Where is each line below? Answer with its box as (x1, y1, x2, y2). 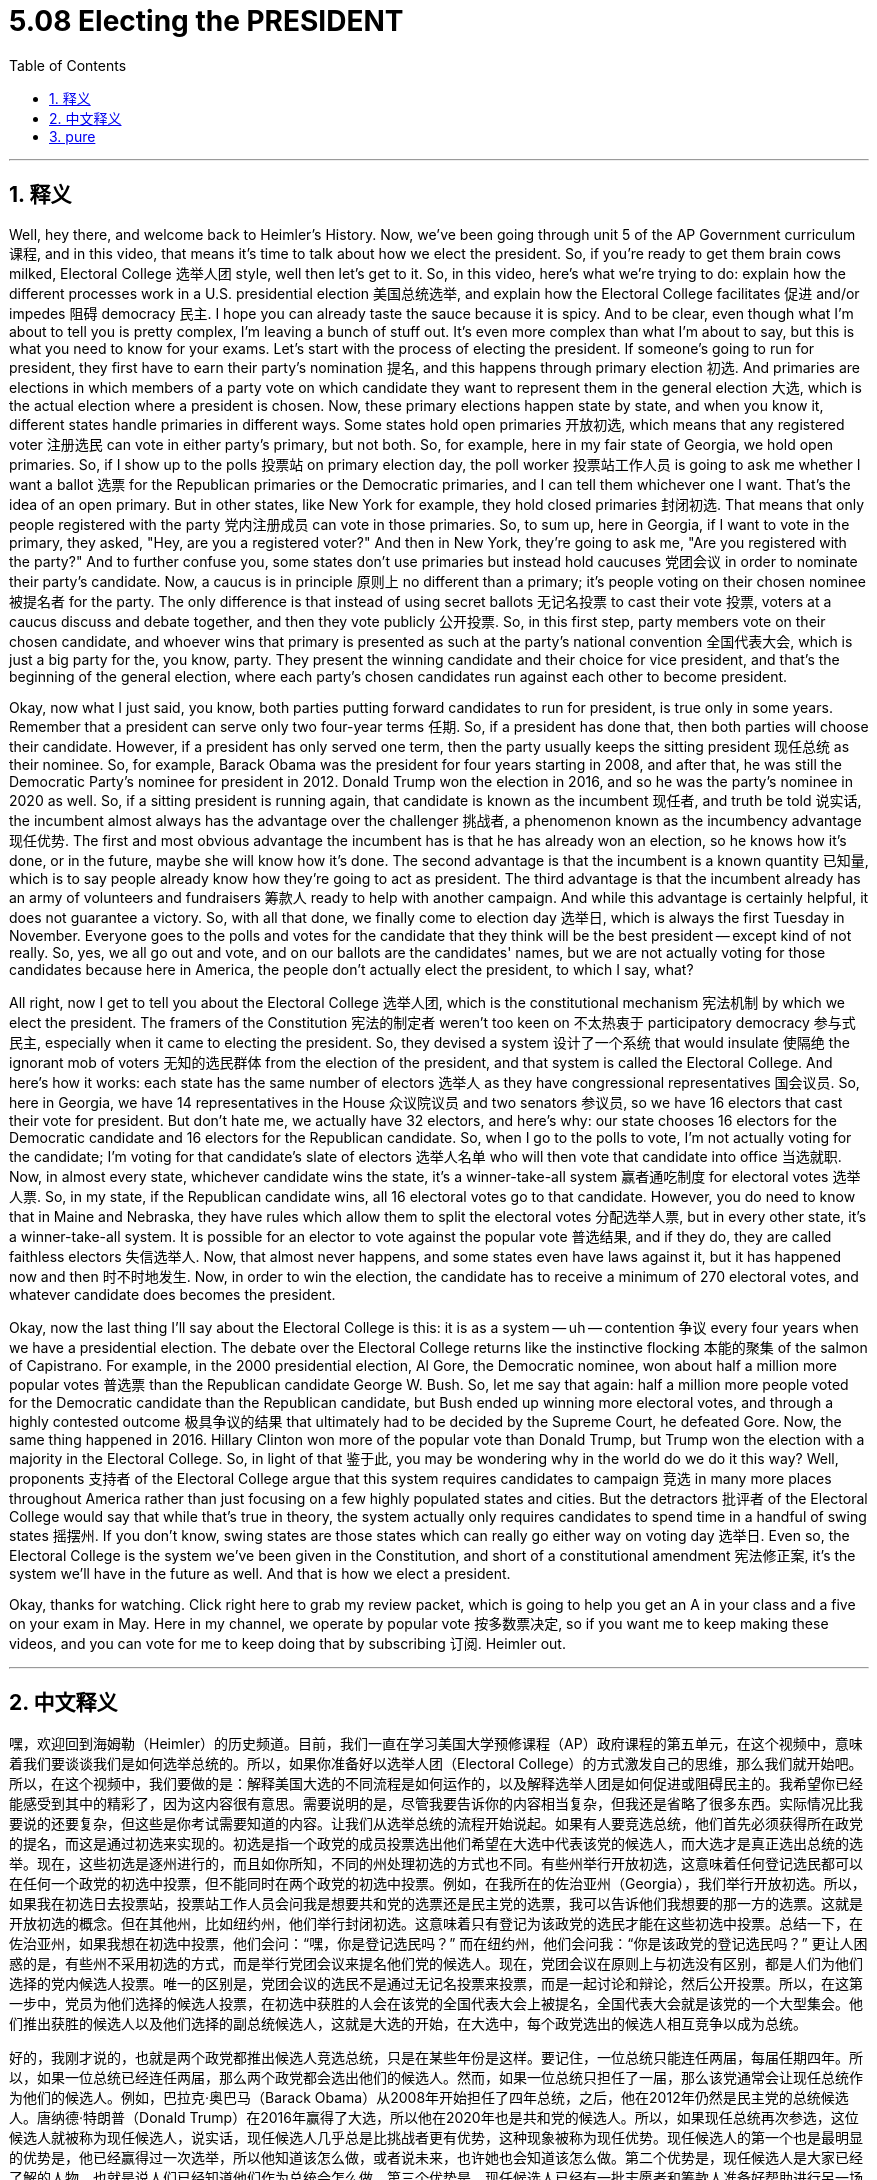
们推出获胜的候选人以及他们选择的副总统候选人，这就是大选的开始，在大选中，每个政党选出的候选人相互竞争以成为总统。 (9, 2015, 807, 2033)
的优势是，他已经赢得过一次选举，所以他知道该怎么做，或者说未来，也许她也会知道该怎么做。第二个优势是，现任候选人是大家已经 (9, 2149, 863, 2167)
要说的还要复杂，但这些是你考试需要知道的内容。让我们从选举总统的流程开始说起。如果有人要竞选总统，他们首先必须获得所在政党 (9, 1815, 863, 1833)
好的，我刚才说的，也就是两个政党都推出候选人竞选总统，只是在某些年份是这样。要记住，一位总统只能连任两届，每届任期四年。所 (9, 2049, 863, 2067)
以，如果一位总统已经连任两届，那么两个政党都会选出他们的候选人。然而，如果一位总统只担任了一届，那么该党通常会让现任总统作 (9, 2069, 863, 2087)
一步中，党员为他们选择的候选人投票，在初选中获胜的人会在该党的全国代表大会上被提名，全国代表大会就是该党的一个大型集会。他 (9, 1995, 863, 2013)
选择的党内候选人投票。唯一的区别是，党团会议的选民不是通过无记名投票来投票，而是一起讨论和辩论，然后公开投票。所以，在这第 (9, 1975, 863, 1993)
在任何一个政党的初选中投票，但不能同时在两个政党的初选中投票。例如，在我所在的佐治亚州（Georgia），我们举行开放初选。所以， (9, 1875, 866, 1893)
